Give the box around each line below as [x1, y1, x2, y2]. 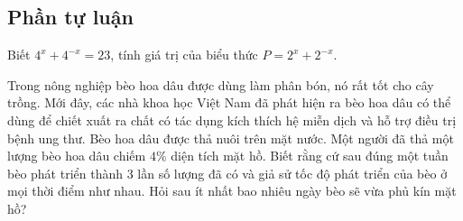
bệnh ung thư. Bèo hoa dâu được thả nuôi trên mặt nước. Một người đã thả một [7, 128, 454, 147]
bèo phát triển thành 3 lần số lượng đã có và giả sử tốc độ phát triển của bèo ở [7, 163, 448, 182]
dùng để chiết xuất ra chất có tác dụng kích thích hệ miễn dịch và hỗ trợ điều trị [7, 110, 457, 129]
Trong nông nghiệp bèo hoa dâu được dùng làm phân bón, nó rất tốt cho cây [7, 75, 434, 94]
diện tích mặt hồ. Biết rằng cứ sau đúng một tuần [171, 146, 449, 165]
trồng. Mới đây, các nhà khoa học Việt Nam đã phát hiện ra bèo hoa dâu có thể [7, 93, 451, 112]
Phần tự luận [7, 3, 134, 31]
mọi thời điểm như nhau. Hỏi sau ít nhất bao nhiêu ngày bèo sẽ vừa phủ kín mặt [7, 181, 457, 200]
